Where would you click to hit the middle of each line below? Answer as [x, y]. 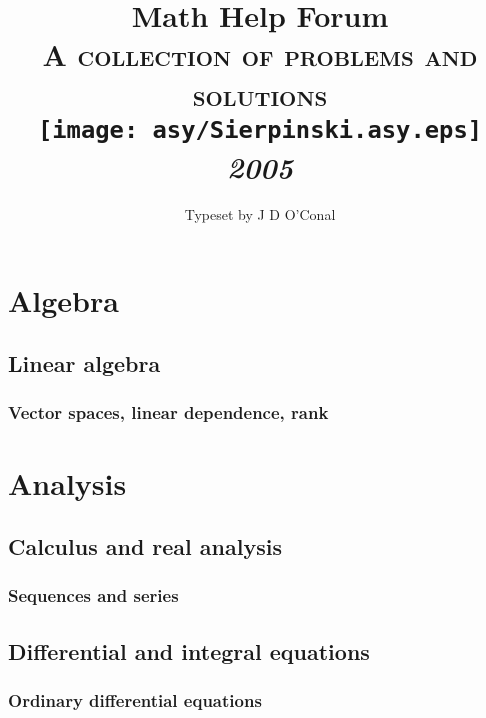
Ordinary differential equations [135, 700]
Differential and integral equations [189, 650]
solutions [260, 93]
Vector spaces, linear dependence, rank [168, 412]
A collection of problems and [260, 54]
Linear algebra [84, 363]
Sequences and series [93, 595]
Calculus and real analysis [145, 546]
